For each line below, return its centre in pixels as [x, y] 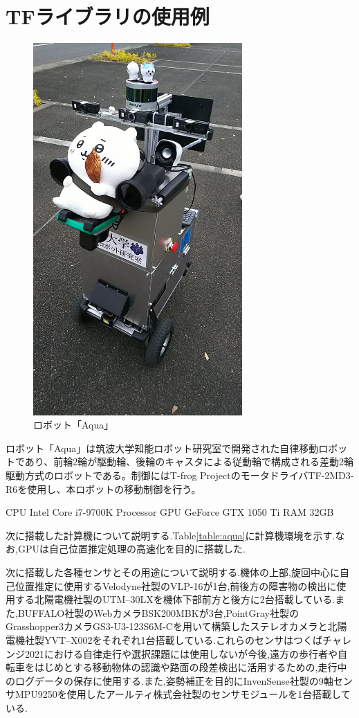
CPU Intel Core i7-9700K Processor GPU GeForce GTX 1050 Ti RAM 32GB [170, 512]
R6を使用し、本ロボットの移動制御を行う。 [103, 488]
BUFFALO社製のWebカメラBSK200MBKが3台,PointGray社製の [158, 612]
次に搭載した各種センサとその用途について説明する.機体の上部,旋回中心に [173, 572]
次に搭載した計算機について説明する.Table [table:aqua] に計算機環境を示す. [171, 535]
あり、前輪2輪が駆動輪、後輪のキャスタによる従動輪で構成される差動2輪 [189, 461]
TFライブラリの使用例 [108, 16]
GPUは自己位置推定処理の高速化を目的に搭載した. [131, 549]
